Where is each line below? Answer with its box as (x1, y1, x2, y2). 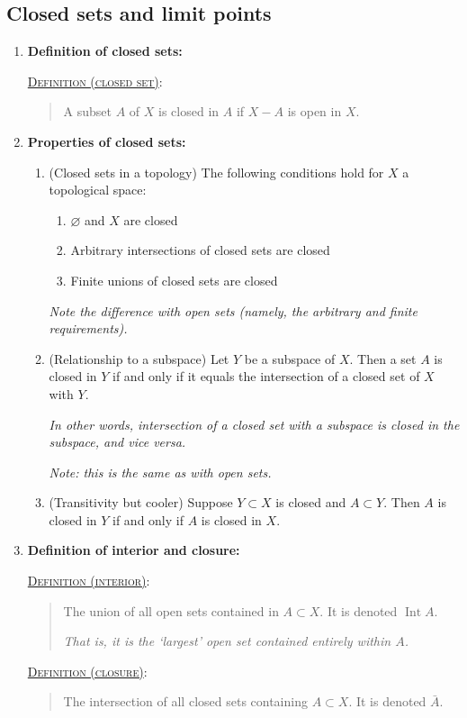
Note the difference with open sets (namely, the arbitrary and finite (49, 301, 418, 320)
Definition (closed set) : (27, 71, 163, 90)
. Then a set (349, 349, 417, 368)
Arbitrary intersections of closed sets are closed (70, 241, 330, 259)
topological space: (49, 180, 147, 199)
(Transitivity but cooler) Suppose (49, 493, 233, 512)
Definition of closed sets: (27, 41, 183, 60)
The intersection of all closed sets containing (63, 692, 308, 711)
